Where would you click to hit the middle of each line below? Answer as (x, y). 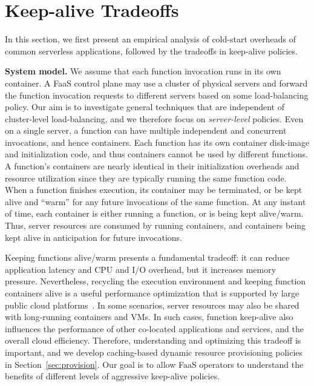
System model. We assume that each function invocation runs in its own (143, 71)
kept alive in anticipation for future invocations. (94, 237)
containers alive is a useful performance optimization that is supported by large (152, 293)
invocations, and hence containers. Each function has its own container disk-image (157, 142)
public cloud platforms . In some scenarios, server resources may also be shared (152, 305)
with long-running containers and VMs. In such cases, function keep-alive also (149, 317)
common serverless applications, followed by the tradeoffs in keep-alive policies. (151, 51)
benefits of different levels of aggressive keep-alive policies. (113, 376)
